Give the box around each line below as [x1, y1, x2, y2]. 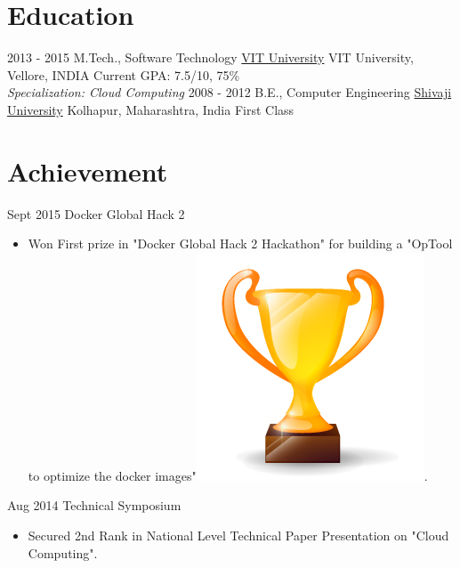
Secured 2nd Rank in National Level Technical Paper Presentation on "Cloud [28, 526, 449, 544]
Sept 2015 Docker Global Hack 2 [7, 204, 185, 223]
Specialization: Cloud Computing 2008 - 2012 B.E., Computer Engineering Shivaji [7, 83, 452, 101]
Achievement [7, 152, 168, 189]
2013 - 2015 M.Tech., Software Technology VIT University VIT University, [7, 48, 414, 67]
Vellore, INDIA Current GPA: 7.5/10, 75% [7, 65, 240, 84]
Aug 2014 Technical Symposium [7, 496, 182, 515]
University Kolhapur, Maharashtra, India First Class [7, 100, 295, 118]
